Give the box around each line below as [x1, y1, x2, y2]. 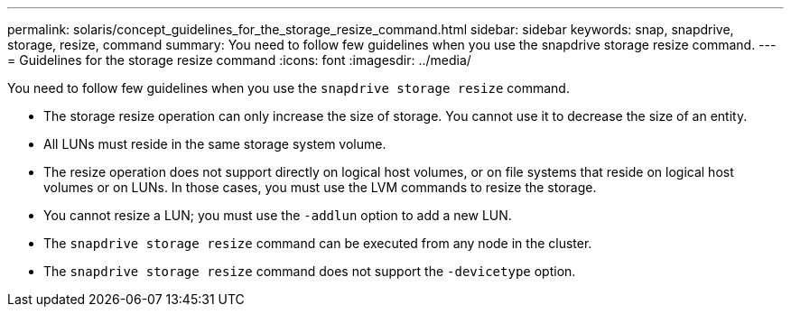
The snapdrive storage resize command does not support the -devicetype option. [43, 263, 576, 279]
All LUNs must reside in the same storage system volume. [43, 136, 386, 152]
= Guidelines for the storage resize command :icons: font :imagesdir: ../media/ [7, 52, 471, 68]
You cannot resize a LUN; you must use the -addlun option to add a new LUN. [43, 208, 512, 223]
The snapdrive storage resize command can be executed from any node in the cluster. [43, 235, 592, 251]
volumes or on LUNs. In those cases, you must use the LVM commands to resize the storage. [43, 180, 597, 195]
